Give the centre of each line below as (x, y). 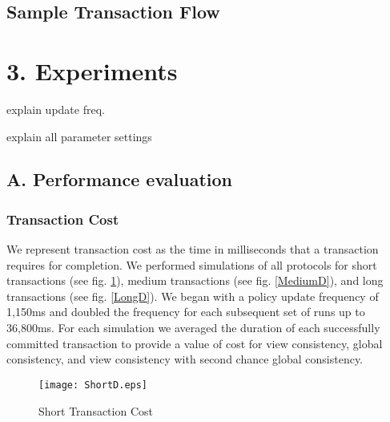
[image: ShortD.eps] (93, 385)
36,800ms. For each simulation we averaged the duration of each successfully (193, 328)
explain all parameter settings (79, 136)
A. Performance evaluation (120, 179)
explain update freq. (56, 109)
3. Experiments (92, 70)
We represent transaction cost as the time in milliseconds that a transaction (193, 249)
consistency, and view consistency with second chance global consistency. (185, 359)
